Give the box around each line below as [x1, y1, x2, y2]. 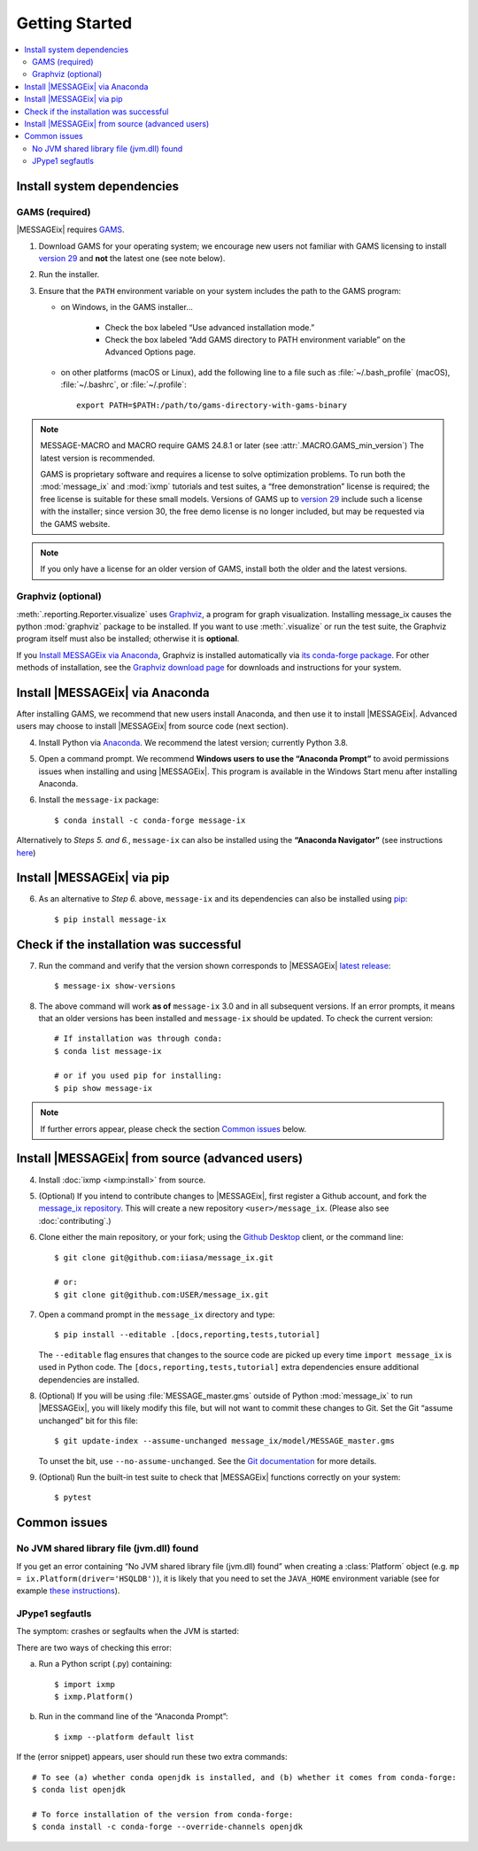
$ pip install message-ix [54, 914, 167, 925]
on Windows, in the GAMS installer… [60, 302, 194, 313]
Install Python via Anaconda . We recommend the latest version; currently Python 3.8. [38, 737, 349, 747]
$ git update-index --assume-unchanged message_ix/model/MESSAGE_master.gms [54, 1436, 396, 1446]
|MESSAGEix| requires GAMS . [16, 224, 125, 235]
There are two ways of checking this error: [16, 1642, 173, 1653]
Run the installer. [38, 269, 100, 280]
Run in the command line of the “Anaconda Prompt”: [38, 1711, 229, 1722]
